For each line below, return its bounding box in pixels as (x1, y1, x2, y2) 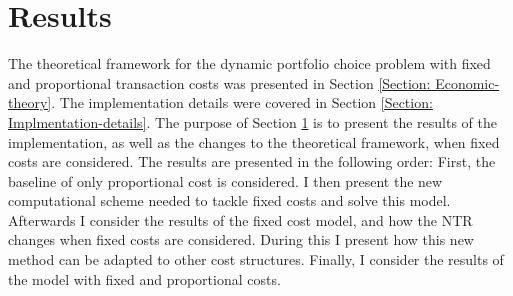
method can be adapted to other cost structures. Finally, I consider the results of (8, 249, 504, 270)
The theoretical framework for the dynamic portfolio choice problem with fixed (8, 53, 491, 74)
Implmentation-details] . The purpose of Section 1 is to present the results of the (8, 111, 498, 132)
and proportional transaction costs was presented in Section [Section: (8, 72, 431, 93)
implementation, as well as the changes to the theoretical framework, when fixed (8, 131, 500, 152)
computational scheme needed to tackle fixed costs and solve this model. (8, 190, 451, 211)
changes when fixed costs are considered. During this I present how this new (8, 229, 474, 250)
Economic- (435, 72, 500, 93)
